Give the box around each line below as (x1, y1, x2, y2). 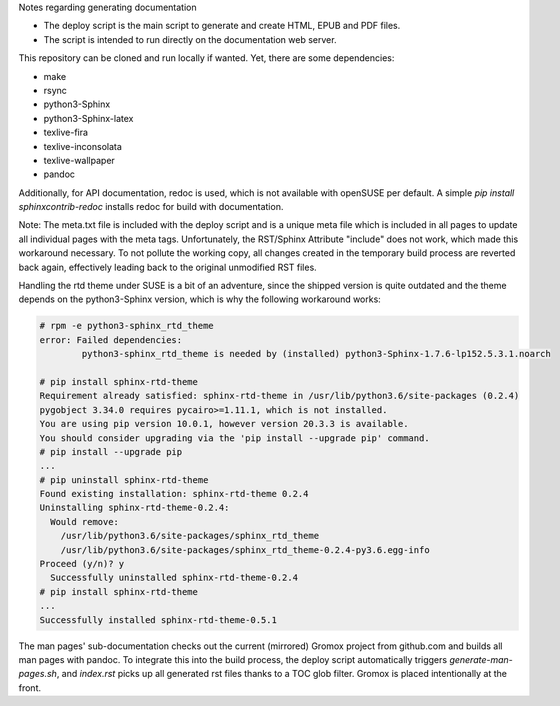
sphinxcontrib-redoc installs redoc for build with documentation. (18, 201, 284, 213)
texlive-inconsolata (43, 140, 122, 152)
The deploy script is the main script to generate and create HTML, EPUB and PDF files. (43, 20, 401, 32)
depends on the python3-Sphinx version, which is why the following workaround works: (18, 293, 382, 305)
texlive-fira (43, 126, 89, 139)
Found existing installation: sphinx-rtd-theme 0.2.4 (39, 488, 309, 500)
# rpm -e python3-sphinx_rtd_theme (39, 320, 214, 332)
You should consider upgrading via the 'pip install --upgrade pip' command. (39, 432, 430, 444)
